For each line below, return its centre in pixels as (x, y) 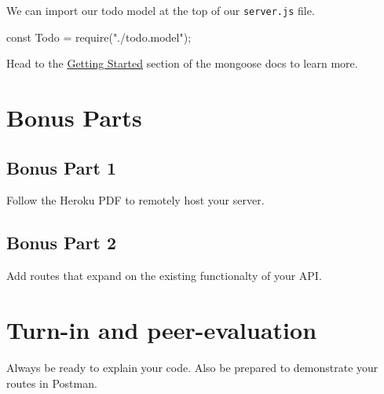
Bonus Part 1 (62, 167)
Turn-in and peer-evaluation (162, 330)
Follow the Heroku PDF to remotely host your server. (135, 200)
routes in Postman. (52, 383)
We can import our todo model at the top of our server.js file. (161, 10)
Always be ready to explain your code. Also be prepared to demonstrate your (192, 367)
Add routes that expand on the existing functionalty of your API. (164, 276)
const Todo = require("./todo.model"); (99, 37)
